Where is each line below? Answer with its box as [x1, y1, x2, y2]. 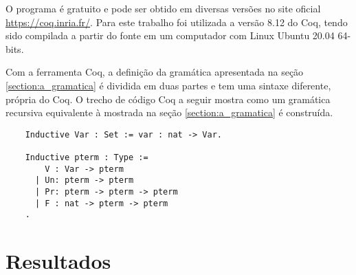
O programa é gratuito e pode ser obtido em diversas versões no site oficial [5, 1, 321, 15]
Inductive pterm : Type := [25, 153, 148, 163]
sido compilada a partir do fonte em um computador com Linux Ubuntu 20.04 [5, 28, 335, 43]
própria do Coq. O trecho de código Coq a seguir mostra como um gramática [5, 91, 331, 106]
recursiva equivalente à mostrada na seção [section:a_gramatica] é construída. [5, 105, 333, 120]
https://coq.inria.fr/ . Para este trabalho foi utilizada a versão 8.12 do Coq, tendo [5, 14, 348, 29]
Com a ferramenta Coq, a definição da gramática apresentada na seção [5, 65, 304, 79]
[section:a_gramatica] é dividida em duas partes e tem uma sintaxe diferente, [5, 78, 331, 92]
